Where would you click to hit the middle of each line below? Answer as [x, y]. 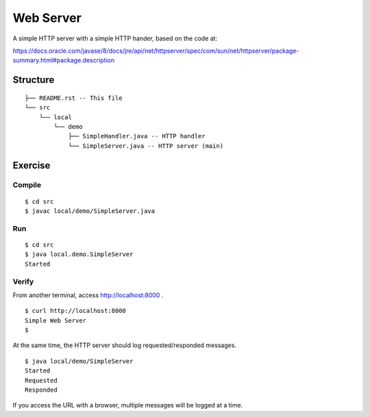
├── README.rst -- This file [74, 98]
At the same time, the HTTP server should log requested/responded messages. [124, 345]
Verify [23, 281]
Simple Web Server [56, 320]
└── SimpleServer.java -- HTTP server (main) [146, 146]
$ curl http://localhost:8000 [76, 311]
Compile [27, 185]
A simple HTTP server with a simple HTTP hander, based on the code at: [115, 38]
